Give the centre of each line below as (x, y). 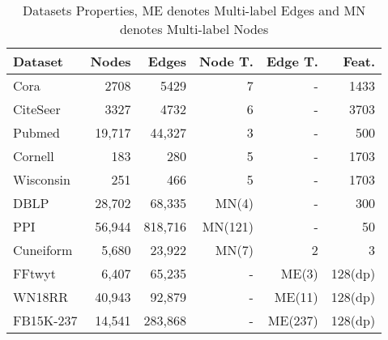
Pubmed (37, 132)
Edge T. (292, 61)
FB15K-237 (45, 320)
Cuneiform (43, 250)
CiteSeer (37, 109)
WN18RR (41, 297)
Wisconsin (42, 179)
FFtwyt (34, 273)
